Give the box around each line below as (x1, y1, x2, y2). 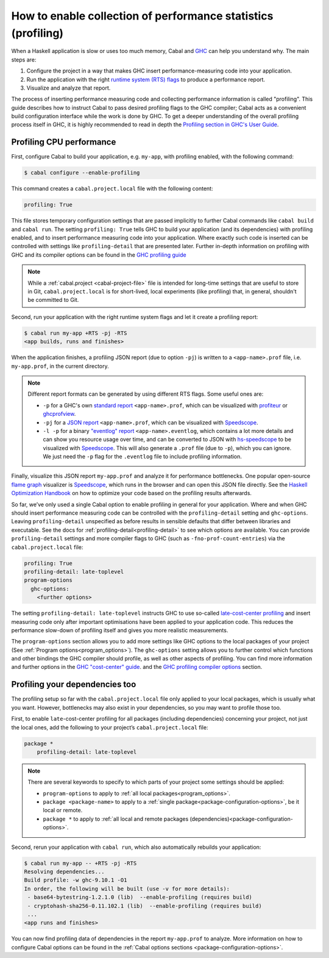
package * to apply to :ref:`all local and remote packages (43, 815, 189, 823)
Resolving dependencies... (24, 868, 105, 875)
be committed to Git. (27, 296, 79, 304)
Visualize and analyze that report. (26, 84, 111, 91)
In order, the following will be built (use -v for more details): (24, 885, 230, 892)
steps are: (11, 55, 37, 63)
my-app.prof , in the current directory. (11, 362, 109, 370)
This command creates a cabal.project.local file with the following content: (11, 185, 213, 192)
